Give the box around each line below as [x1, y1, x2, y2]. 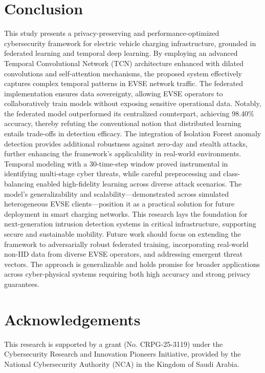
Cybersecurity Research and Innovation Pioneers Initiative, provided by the [4, 348, 241, 359]
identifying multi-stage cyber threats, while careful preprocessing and [4, 168, 221, 179]
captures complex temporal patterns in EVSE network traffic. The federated [4, 78, 244, 89]
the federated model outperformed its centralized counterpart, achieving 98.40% [4, 108, 254, 118]
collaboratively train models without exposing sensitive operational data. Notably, [4, 98, 261, 109]
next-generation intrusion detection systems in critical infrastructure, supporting [4, 218, 256, 229]
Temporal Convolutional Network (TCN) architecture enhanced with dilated [4, 57, 244, 68]
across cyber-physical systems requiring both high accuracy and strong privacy [4, 268, 251, 279]
